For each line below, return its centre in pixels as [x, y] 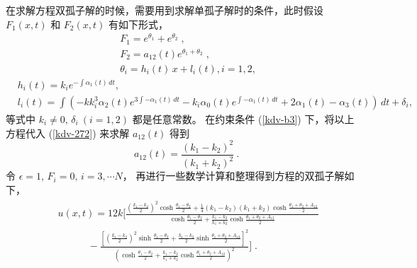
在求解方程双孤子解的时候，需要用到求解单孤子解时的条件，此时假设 [165, 10]
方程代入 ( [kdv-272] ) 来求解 [68, 133]
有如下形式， [138, 24]
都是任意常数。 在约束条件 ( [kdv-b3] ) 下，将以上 [243, 119]
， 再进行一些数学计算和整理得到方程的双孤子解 [233, 176]
